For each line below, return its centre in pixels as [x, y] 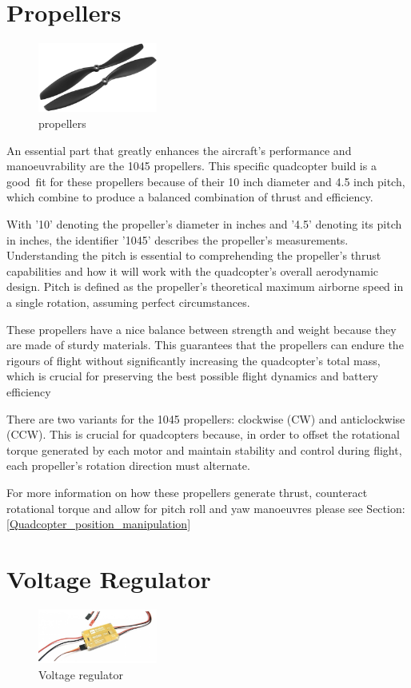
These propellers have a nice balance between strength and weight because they [202, 329]
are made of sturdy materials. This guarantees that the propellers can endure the [205, 345]
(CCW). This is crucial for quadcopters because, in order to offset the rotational [203, 434]
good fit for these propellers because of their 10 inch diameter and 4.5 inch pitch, [206, 181]
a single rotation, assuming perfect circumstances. [128, 302]
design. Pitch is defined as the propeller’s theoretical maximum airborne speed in [205, 286]
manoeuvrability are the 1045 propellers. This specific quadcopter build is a [192, 166]
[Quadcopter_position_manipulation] [99, 524]
